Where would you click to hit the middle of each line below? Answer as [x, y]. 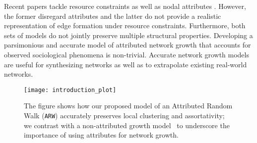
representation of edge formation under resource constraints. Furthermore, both [125, 25]
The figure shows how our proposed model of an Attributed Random [128, 106]
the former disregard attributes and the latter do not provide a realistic [113, 16]
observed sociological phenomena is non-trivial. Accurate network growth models [127, 54]
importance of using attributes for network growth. [101, 135]
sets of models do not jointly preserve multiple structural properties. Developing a [128, 35]
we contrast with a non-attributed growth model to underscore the [127, 125]
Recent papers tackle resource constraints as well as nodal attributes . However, [125, 6]
